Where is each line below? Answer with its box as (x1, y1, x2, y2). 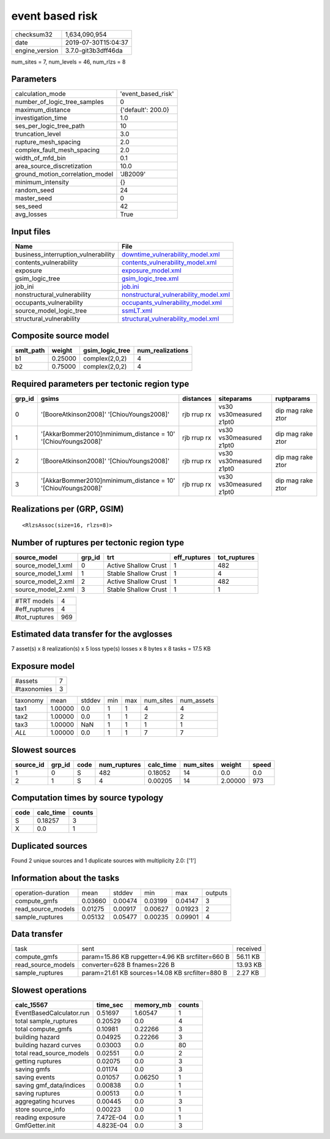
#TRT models (15, 597, 54, 605)
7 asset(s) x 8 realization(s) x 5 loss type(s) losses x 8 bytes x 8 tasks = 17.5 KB (11, 645, 211, 652)
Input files (11, 226, 51, 237)
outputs (205, 888, 228, 897)
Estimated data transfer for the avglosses (11, 629, 173, 640)
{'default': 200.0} (120, 106, 170, 114)
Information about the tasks (11, 873, 120, 883)
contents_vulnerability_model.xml (121, 258, 217, 266)
